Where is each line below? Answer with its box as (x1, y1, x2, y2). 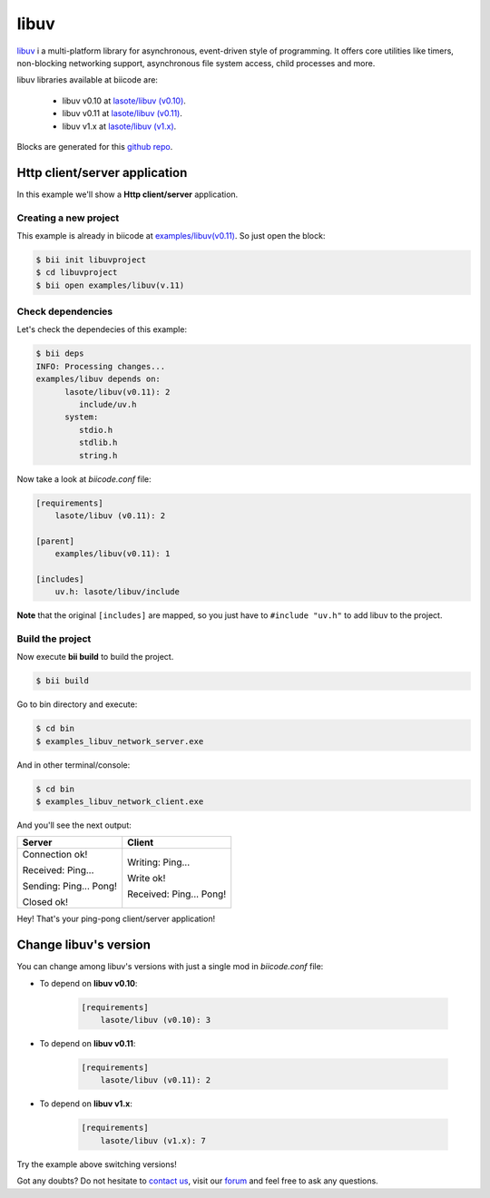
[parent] (35, 535, 75, 546)
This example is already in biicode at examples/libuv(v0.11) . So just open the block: (16, 230, 326, 241)
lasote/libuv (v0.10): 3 (100, 1015, 211, 1026)
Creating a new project (16, 211, 120, 224)
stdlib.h (78, 437, 118, 448)
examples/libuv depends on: (35, 374, 161, 385)
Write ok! (127, 872, 166, 885)
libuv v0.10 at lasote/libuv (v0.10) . (62, 95, 186, 106)
